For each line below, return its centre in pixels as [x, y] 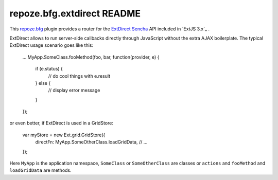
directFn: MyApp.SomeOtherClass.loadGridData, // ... [91, 142]
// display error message [74, 91]
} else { [43, 83]
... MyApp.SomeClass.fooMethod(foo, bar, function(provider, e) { [91, 57]
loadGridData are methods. [40, 170]
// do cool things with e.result [79, 76]
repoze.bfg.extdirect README [75, 13]
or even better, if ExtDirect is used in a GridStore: [61, 123]
